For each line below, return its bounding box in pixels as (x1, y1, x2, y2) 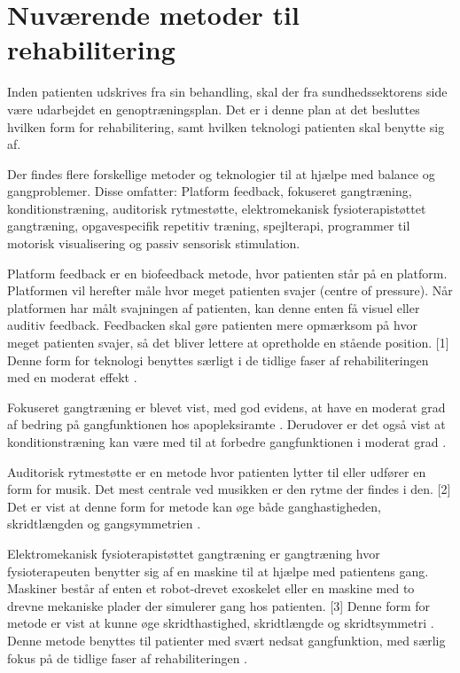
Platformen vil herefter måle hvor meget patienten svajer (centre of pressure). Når (7, 281, 453, 300)
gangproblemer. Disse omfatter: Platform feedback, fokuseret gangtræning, (7, 182, 412, 200)
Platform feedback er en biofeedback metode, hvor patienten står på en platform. (7, 263, 448, 282)
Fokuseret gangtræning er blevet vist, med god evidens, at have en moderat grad (7, 397, 446, 416)
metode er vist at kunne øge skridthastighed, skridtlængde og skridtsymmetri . (7, 614, 434, 632)
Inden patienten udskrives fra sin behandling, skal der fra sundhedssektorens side (7, 82, 448, 101)
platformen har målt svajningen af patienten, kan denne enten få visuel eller (7, 298, 420, 317)
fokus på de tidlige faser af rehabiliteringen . (7, 648, 247, 667)
